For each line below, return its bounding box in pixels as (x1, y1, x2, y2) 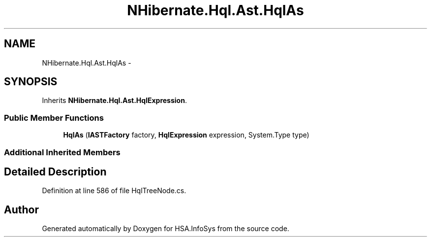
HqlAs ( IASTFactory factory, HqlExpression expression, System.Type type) (63, 131, 309, 139)
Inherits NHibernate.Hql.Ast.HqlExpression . (42, 96, 187, 105)
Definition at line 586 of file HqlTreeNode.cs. (42, 186, 186, 195)
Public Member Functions (4, 112, 104, 123)
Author (4, 203, 39, 216)
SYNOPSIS (4, 75, 58, 88)
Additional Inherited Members (4, 147, 121, 157)
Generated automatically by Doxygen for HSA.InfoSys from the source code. (42, 224, 289, 233)
